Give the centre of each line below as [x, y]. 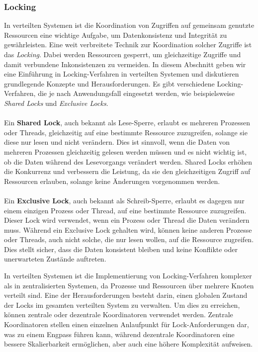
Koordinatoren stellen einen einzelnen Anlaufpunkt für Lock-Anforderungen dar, [127, 324]
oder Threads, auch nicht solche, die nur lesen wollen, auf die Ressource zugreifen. [129, 239]
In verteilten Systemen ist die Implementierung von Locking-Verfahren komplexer [128, 276]
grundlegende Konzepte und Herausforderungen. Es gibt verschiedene [109, 83]
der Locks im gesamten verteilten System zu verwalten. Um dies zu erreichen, [122, 305]
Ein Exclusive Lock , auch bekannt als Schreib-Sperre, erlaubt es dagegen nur [124, 200]
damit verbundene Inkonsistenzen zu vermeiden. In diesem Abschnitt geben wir [125, 64]
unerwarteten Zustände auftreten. [55, 259]
